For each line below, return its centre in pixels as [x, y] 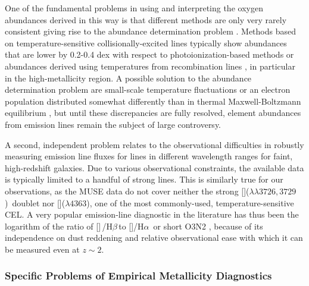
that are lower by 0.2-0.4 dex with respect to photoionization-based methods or [149, 54]
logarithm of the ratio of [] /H [59, 226]
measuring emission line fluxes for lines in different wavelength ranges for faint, [149, 156]
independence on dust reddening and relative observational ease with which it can [154, 238]
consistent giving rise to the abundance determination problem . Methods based [150, 31]
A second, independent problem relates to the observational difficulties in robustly [154, 144]
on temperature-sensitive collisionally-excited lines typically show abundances [146, 43]
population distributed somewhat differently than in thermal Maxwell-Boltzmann [153, 101]
